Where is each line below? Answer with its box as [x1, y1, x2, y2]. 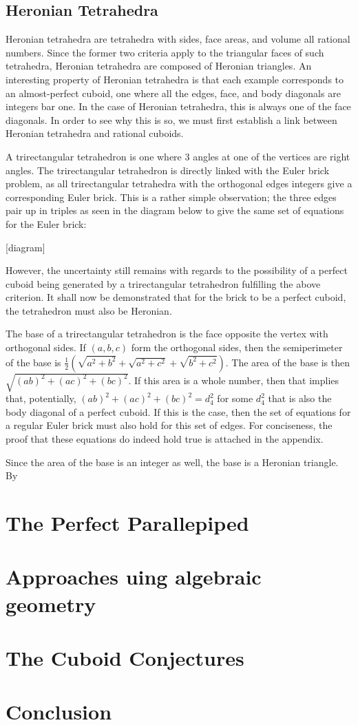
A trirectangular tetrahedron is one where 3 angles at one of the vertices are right [6, 149, 350, 163]
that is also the [268, 391, 332, 406]
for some [217, 391, 253, 406]
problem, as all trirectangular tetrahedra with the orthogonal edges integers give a [6, 176, 352, 191]
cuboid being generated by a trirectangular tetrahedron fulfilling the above [6, 276, 321, 291]
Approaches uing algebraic [6, 563, 262, 591]
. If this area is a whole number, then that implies [128, 372, 339, 387]
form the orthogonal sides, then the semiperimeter [131, 340, 343, 355]
